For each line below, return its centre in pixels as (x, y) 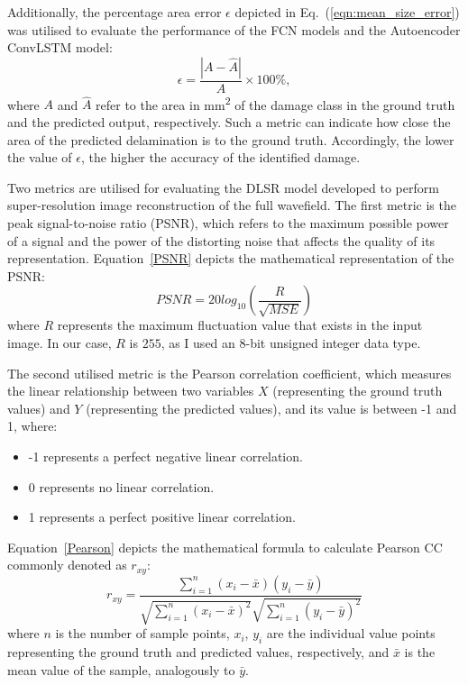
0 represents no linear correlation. (121, 486)
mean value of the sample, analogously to (121, 669)
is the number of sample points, (142, 633)
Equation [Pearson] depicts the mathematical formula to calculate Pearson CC (225, 547)
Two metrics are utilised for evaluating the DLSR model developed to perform (223, 187)
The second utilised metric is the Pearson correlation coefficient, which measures (229, 373)
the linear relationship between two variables (131, 391)
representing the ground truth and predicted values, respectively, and (198, 652)
